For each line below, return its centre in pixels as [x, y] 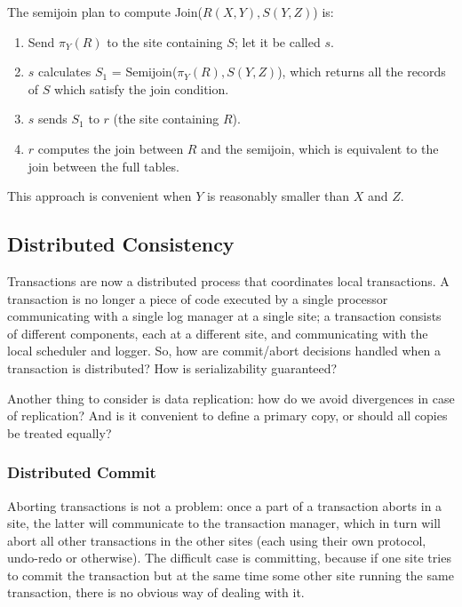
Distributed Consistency [121, 244]
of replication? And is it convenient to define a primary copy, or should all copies [227, 415]
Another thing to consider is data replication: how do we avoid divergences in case [231, 398]
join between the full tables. [104, 166]
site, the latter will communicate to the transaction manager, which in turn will [224, 523]
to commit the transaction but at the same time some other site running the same [231, 575]
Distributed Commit [82, 472]
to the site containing [165, 41]
